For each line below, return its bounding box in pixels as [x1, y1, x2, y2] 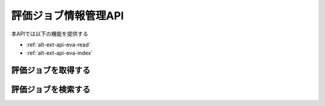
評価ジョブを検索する [11, 84, 90, 95]
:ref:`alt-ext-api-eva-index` [26, 49, 93, 57]
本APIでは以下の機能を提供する [11, 30, 88, 37]
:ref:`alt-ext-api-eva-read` [26, 41, 91, 48]
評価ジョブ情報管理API [11, 9, 124, 22]
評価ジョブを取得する [11, 65, 90, 75]
